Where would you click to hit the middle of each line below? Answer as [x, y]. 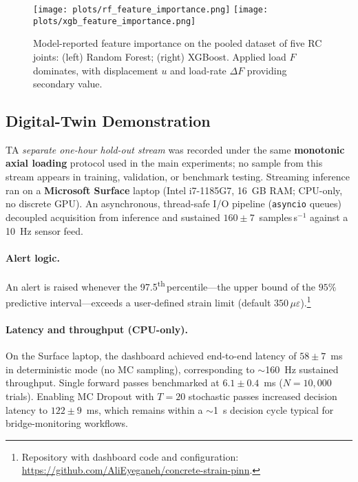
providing [267, 70]
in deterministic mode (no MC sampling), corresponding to [130, 369]
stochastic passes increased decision [263, 396]
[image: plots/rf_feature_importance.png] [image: [151, 10]
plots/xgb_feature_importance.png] [115, 21]
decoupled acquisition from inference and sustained [113, 217]
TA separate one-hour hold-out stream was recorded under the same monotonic [175, 149]
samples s [278, 217]
